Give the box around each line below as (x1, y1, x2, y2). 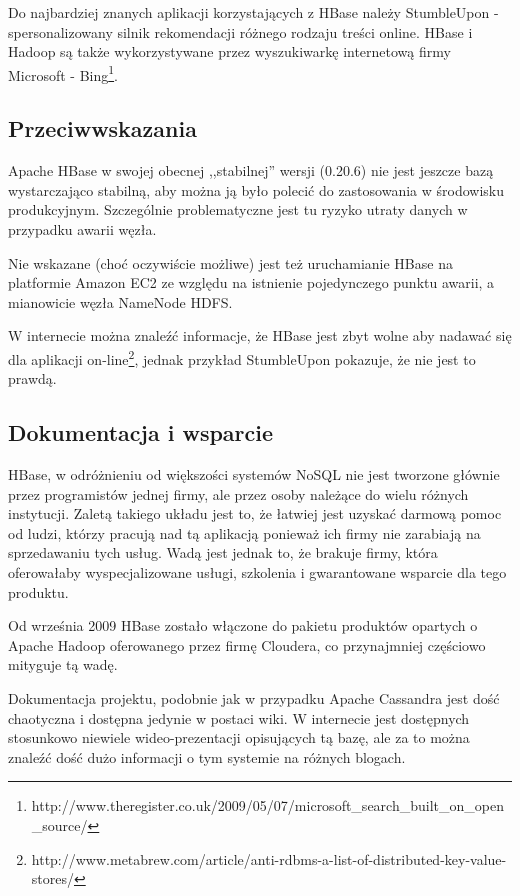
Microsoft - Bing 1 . (8, 61, 119, 85)
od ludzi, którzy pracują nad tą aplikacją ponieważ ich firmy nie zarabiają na (8, 522, 481, 543)
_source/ (31, 814, 88, 835)
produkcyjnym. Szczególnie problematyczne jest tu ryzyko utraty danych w (8, 199, 468, 220)
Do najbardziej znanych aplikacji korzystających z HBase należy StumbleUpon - (8, 2, 499, 22)
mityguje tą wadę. (8, 654, 118, 675)
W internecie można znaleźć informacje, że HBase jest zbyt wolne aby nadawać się (8, 325, 512, 346)
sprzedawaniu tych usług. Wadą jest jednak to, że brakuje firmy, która (8, 542, 438, 563)
